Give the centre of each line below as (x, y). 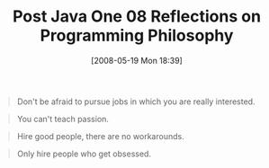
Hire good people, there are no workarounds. (101, 136)
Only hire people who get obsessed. (84, 154)
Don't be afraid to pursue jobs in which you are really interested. (136, 102)
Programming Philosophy (137, 35)
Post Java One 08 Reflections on (137, 17)
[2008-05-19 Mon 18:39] (137, 60)
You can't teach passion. (63, 119)
